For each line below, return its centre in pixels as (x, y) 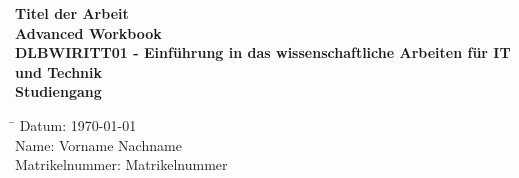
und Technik (58, 71)
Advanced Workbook (88, 32)
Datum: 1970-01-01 (78, 124)
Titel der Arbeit (72, 13)
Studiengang (58, 91)
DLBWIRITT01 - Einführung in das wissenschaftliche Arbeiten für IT (263, 52)
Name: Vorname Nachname (98, 144)
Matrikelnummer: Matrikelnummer (121, 164)
